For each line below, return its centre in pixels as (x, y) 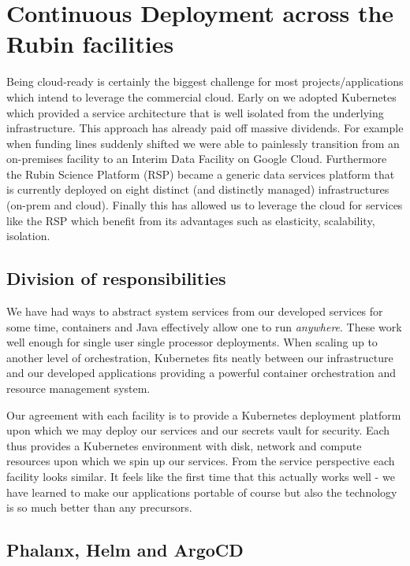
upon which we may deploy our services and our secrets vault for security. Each (198, 430)
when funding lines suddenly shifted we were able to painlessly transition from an (203, 143)
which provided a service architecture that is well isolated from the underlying (195, 112)
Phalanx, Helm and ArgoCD (125, 550)
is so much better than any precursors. (99, 507)
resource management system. (78, 388)
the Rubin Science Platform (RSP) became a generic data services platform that (201, 174)
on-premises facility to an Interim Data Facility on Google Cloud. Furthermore (197, 159)
